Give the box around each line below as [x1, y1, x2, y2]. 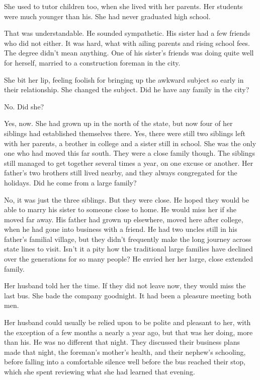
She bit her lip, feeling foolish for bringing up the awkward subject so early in [4, 74, 244, 85]
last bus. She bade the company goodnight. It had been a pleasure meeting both [4, 290, 251, 300]
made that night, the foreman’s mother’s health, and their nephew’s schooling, [4, 346, 246, 357]
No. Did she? [4, 101, 44, 111]
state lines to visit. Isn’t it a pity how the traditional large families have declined [4, 243, 253, 254]
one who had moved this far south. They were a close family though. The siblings [4, 148, 255, 158]
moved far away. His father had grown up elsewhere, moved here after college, [4, 214, 243, 224]
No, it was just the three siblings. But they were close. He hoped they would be [4, 194, 249, 205]
